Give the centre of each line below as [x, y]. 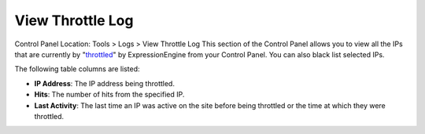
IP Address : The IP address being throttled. [104, 83]
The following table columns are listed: [78, 69]
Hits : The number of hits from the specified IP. [109, 95]
